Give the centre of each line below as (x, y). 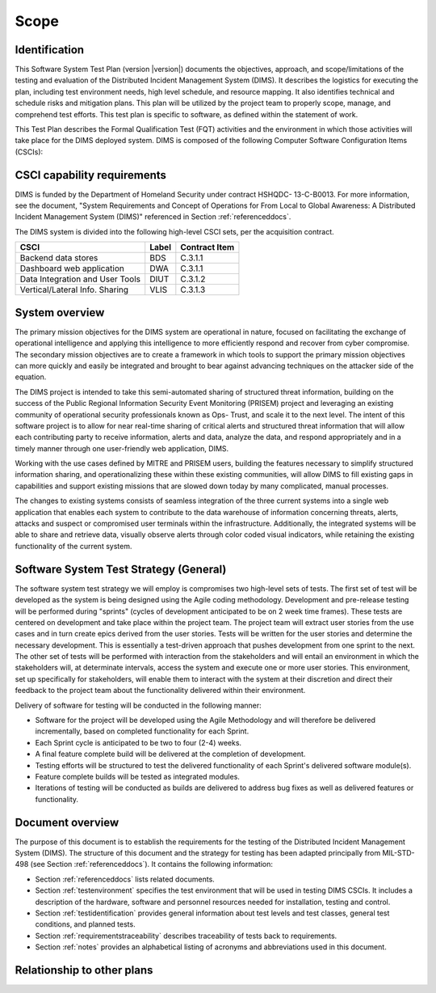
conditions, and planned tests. (86, 924)
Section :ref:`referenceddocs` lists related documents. (125, 879)
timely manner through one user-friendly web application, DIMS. (122, 448)
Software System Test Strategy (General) (121, 569)
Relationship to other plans (84, 970)
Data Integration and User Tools (80, 279)
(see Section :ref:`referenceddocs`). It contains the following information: (152, 864)
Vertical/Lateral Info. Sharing (74, 289)
